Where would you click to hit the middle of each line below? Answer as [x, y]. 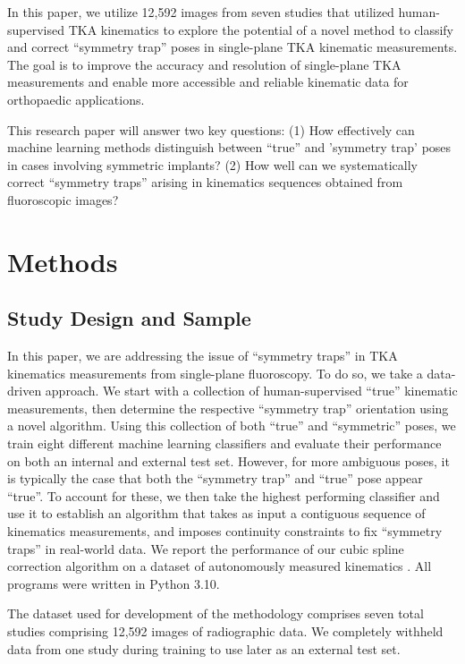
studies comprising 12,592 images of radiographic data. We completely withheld [225, 631]
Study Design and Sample [129, 318]
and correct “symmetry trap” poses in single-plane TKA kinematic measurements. [232, 47]
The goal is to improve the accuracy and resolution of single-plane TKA [204, 64]
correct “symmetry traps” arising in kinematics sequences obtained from [205, 182]
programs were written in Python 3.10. [114, 583]
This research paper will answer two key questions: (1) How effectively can [211, 129]
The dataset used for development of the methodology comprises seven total [216, 613]
